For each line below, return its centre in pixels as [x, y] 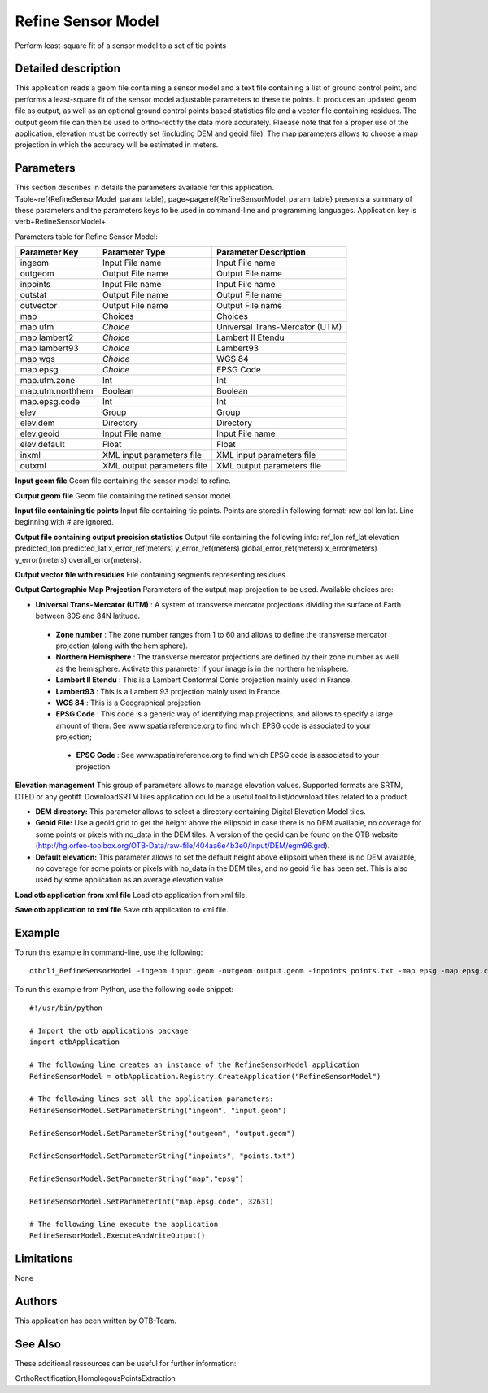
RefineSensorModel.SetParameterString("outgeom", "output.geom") [163, 1133]
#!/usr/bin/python [66, 1008]
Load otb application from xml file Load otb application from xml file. [131, 895]
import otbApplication [75, 1042]
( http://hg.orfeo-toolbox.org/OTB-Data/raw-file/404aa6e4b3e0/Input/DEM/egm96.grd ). [183, 846]
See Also [38, 1344]
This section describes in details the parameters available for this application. [144, 188]
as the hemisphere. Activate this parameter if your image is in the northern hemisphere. [202, 668]
